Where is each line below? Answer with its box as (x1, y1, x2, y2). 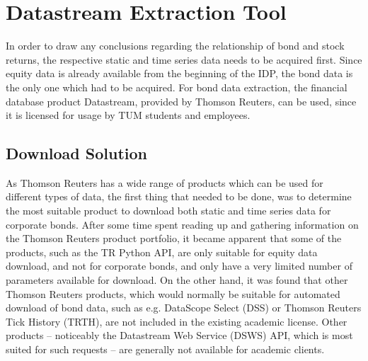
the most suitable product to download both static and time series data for (6, 203, 331, 218)
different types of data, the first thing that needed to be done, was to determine (6, 189, 352, 204)
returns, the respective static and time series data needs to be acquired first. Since (6, 52, 362, 67)
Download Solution (6, 142, 147, 164)
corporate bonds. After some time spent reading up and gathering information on (6, 217, 359, 231)
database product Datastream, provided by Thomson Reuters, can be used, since (6, 93, 357, 108)
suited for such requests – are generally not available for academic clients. (6, 342, 325, 357)
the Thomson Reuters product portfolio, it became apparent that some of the (6, 231, 342, 246)
